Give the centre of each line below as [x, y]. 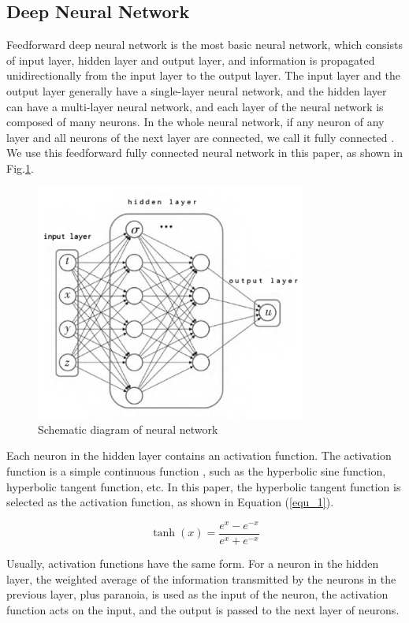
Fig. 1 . [20, 168]
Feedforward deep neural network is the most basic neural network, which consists [204, 45]
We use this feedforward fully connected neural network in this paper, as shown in [205, 153]
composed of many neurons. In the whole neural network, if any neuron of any [195, 122]
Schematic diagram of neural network [128, 429]
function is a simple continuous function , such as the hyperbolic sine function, [196, 471]
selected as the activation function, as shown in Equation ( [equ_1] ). [170, 502]
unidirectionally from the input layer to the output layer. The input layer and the [203, 75]
